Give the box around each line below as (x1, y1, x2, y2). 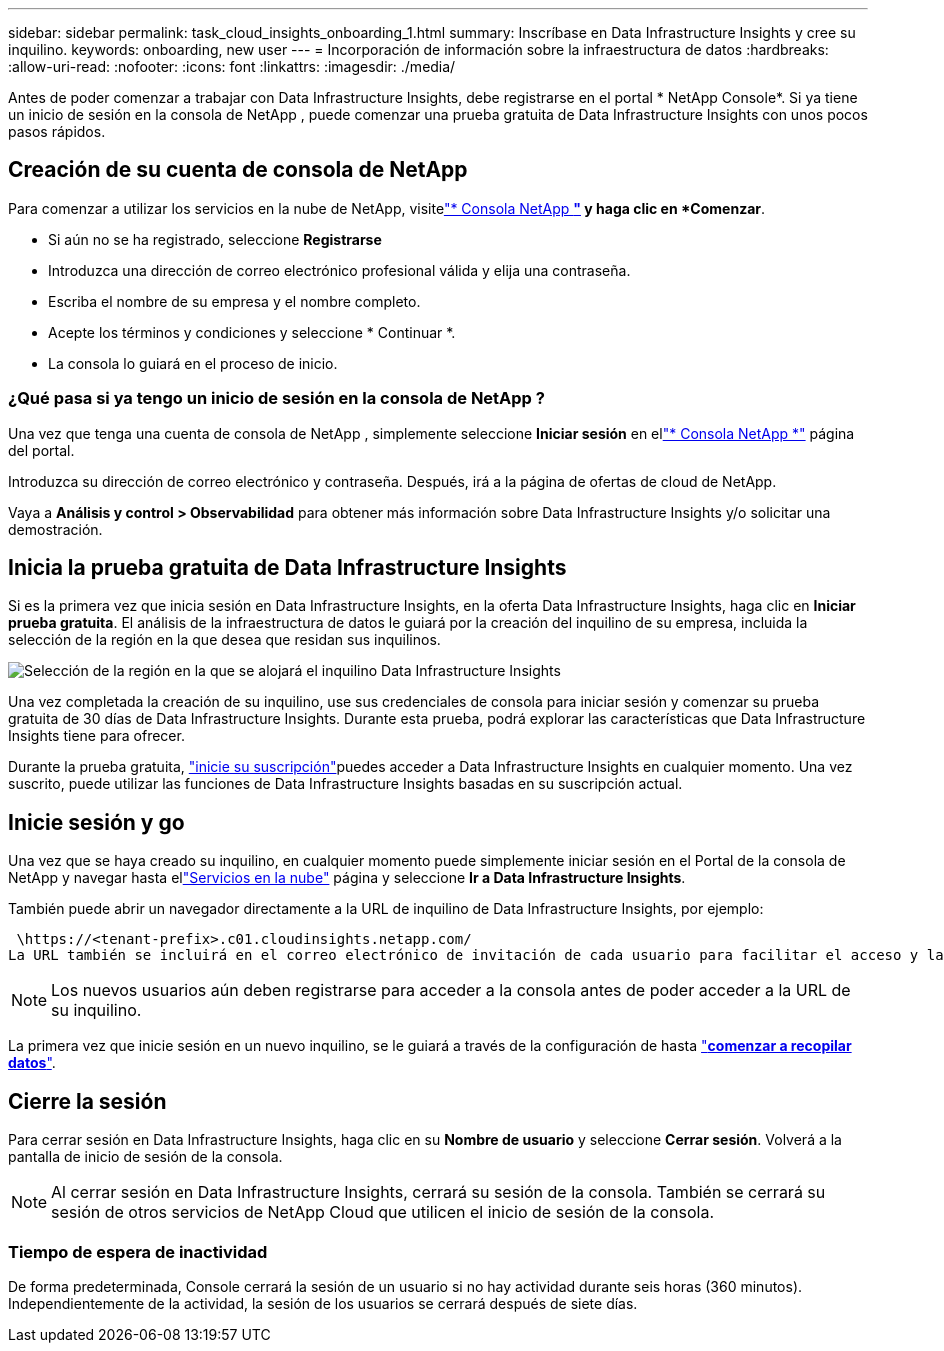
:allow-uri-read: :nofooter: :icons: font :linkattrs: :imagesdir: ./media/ (8, 58, 456, 75)
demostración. (8, 520, 103, 538)
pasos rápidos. (8, 123, 106, 140)
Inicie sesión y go (8, 809, 185, 835)
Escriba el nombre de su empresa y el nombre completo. (48, 292, 421, 310)
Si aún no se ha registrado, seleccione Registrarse (48, 230, 382, 248)
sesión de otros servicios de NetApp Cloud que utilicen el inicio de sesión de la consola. (51, 1202, 714, 1223)
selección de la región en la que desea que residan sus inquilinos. (8, 631, 441, 649)
